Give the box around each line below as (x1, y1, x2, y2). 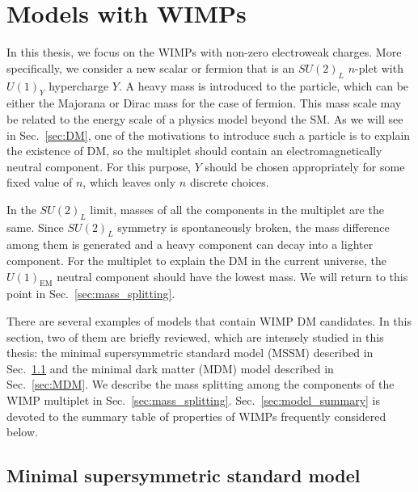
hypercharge (49, 77, 109, 94)
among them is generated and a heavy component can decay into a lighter (6, 236, 374, 253)
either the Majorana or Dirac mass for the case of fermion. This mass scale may (6, 95, 402, 111)
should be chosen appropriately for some (205, 158, 405, 175)
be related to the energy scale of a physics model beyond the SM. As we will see (6, 110, 403, 127)
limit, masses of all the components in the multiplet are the (90, 200, 384, 217)
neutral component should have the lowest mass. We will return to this (57, 267, 408, 284)
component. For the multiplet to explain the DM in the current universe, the (6, 252, 387, 269)
